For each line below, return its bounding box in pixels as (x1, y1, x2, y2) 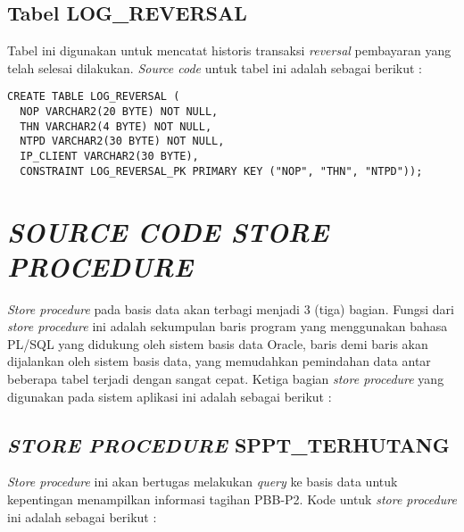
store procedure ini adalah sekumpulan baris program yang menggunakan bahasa (7, 317, 448, 336)
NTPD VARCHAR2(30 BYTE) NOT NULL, (20, 135, 225, 148)
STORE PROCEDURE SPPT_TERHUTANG (7, 430, 450, 458)
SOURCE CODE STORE (7, 212, 329, 250)
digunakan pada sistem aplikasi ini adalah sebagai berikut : (7, 387, 332, 405)
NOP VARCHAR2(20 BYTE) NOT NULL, (20, 105, 219, 119)
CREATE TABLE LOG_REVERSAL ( (7, 90, 180, 104)
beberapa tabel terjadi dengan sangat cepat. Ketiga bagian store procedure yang (7, 370, 444, 388)
